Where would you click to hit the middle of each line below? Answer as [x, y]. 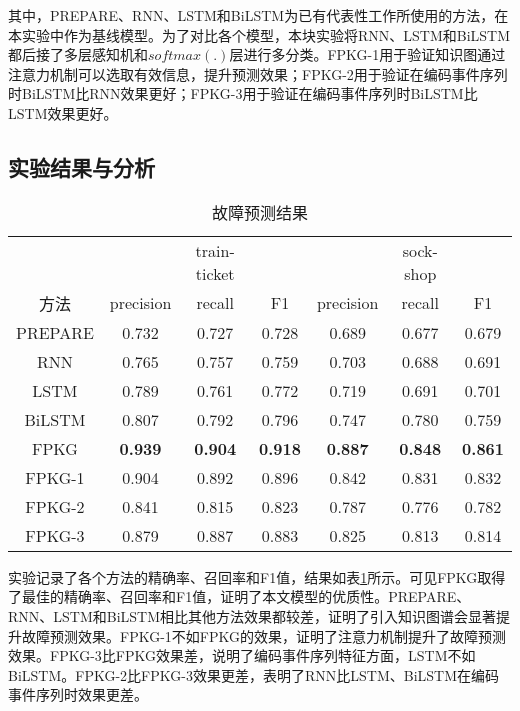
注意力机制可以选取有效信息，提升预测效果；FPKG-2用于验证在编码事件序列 [258, 73]
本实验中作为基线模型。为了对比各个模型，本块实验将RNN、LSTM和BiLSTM [259, 34]
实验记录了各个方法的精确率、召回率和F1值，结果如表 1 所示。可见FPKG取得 [257, 576]
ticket [215, 273]
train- [215, 250]
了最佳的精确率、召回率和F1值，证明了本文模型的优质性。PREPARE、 [239, 596]
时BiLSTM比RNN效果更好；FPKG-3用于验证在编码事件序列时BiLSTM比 [243, 93]
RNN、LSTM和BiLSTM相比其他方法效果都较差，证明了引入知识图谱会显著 [252, 615]
